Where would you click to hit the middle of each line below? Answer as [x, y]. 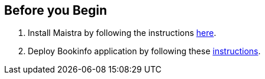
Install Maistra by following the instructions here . [122, 33]
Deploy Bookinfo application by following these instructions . [144, 51]
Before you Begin [56, 10]
